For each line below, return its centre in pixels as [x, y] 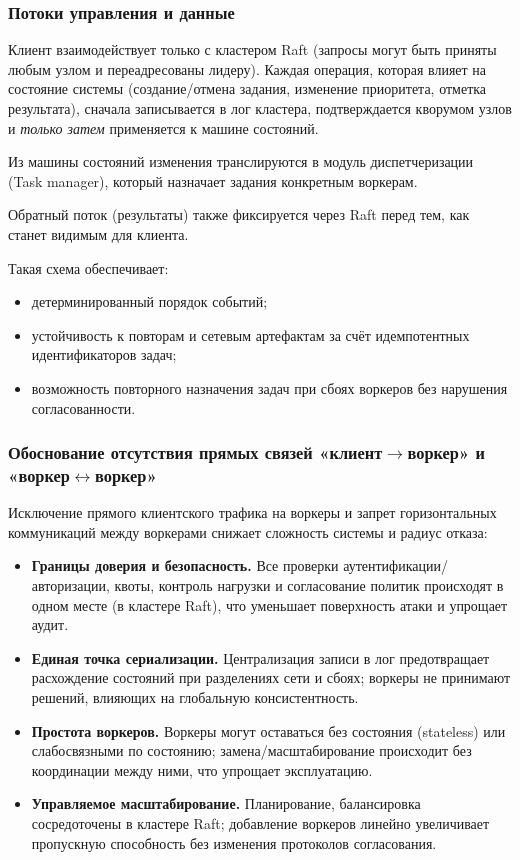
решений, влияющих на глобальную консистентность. [195, 697]
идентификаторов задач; [104, 354]
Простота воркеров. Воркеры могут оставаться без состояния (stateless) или [268, 730]
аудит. [50, 624]
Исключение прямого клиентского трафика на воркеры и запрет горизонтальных [252, 512]
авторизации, [70, 585]
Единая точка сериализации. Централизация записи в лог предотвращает [260, 657]
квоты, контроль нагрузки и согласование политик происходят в [309, 585]
